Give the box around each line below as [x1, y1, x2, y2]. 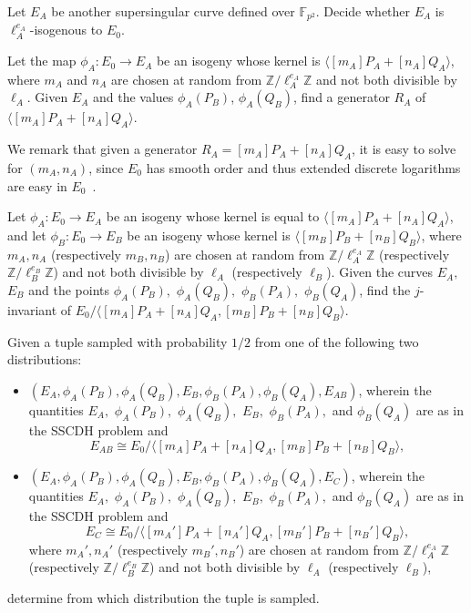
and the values [92, 87, 174, 107]
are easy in [7, 176, 67, 195]
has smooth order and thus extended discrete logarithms [146, 158, 461, 178]
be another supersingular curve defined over [51, 2, 295, 20]
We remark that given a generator [7, 139, 198, 158]
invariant [7, 301, 57, 319]
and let [7, 226, 46, 245]
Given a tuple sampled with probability [7, 332, 228, 351]
